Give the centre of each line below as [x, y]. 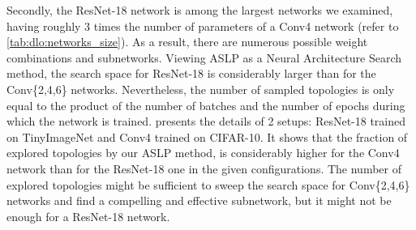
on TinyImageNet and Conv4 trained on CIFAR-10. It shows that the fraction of [207, 136]
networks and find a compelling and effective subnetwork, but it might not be [199, 200]
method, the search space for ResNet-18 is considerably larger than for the [191, 73]
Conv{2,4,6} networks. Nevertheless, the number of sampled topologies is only [201, 89]
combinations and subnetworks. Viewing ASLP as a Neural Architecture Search [204, 57]
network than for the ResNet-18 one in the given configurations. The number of [204, 168]
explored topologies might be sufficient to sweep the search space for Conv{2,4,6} [208, 184]
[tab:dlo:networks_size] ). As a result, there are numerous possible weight [187, 42]
